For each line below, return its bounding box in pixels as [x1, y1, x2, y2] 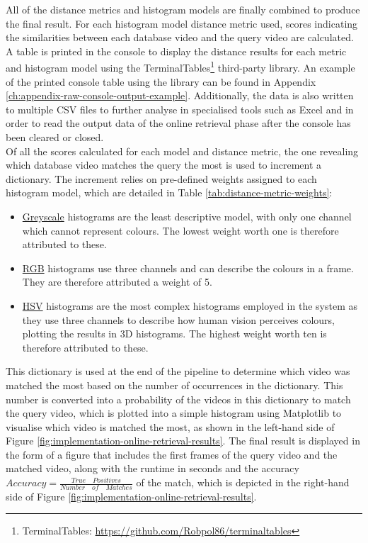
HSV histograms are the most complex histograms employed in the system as [22, 298, 357, 313]
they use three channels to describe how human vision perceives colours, [22, 312, 335, 327]
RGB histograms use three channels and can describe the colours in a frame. [22, 260, 354, 275]
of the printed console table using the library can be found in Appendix [6, 74, 316, 89]
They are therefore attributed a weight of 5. [22, 274, 212, 289]
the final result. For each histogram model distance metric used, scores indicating [6, 16, 358, 30]
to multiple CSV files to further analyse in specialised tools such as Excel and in [6, 101, 354, 116]
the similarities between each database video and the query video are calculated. [6, 30, 354, 45]
